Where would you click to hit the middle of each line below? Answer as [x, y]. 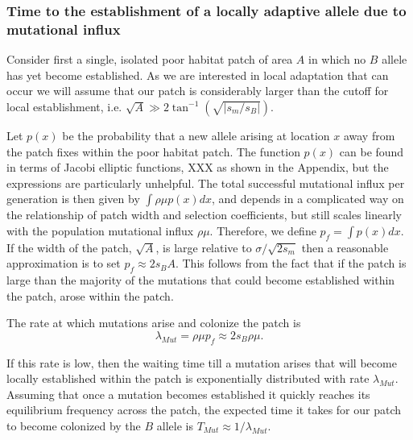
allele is [175, 426]
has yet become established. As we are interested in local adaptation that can [198, 75]
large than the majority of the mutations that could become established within [201, 280]
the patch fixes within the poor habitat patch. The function [153, 151]
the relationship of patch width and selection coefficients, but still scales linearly [204, 215]
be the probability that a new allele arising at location [196, 135]
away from [369, 135]
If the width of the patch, [69, 247]
